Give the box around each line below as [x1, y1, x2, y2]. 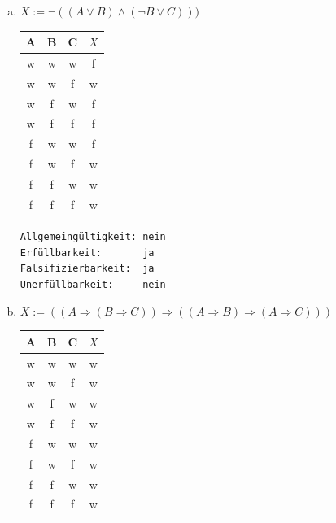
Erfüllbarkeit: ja [20, 246, 155, 259]
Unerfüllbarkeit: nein [20, 278, 166, 290]
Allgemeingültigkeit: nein [20, 230, 166, 242]
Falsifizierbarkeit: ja [20, 263, 155, 275]
